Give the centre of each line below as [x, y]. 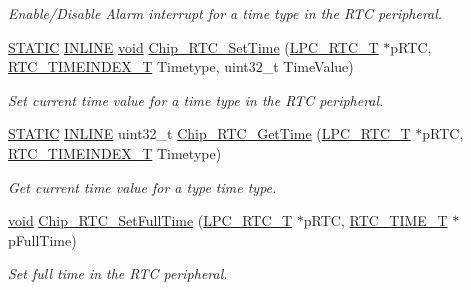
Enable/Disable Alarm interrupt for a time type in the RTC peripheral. [225, 13]
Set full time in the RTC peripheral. [118, 273]
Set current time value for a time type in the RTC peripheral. [196, 99]
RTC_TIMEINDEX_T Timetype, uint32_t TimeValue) [181, 66]
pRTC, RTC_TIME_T [375, 220]
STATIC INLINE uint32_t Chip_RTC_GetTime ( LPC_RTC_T [209, 133]
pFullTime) [42, 239]
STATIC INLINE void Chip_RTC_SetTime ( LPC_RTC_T [193, 46]
